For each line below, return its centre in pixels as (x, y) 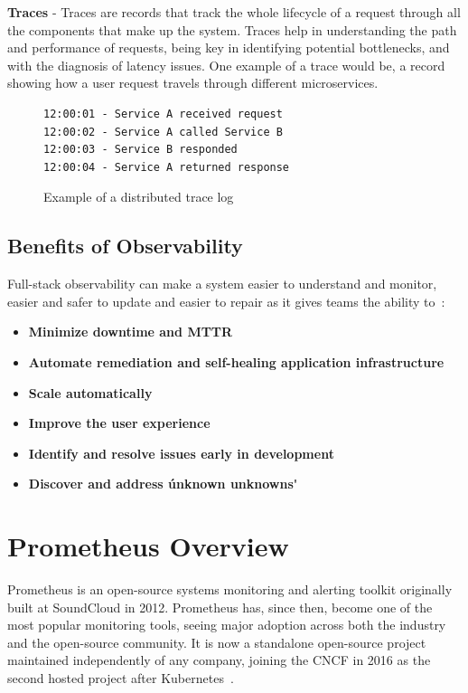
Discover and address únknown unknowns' (163, 484)
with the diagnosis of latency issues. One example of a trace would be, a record (226, 65)
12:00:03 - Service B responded (140, 150)
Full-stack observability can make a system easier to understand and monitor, (222, 284)
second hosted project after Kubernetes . (121, 677)
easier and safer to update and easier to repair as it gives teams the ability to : (226, 301)
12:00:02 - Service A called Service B (163, 132)
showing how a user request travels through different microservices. (193, 83)
